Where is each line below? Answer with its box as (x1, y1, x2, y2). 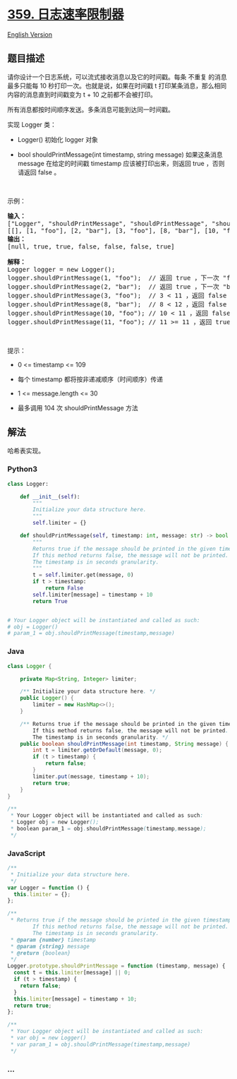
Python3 (7, 464, 37, 474)
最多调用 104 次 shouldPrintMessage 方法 (17, 403, 139, 412)
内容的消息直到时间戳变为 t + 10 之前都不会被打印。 (7, 90, 157, 99)
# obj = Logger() (7, 623, 59, 631)
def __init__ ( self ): (20, 493, 80, 500)
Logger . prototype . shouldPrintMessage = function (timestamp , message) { (7, 962, 226, 970)
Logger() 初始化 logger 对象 (17, 135, 99, 143)
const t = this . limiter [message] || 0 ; (13, 969, 131, 977)
